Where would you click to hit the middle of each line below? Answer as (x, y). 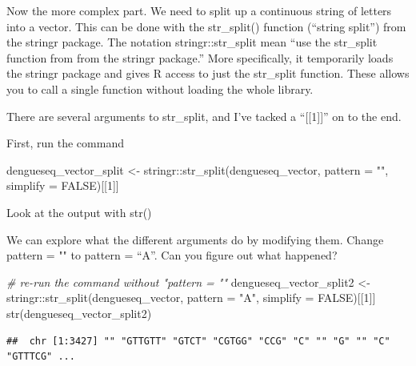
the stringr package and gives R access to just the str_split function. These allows (208, 73)
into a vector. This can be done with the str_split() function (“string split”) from (206, 26)
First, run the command (65, 143)
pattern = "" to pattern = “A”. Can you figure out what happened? (172, 255)
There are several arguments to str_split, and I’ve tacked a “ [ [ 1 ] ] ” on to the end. (204, 116)
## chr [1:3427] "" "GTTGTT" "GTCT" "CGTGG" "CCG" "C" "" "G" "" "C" (198, 341)
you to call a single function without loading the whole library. (160, 88)
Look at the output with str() (79, 212)
